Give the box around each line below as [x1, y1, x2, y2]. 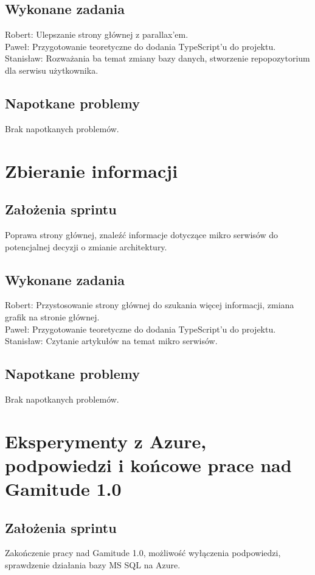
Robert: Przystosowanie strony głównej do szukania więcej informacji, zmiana [5, 298, 294, 311]
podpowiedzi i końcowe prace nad [5, 452, 292, 477]
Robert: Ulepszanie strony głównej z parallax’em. [5, 28, 189, 41]
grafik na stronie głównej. [5, 310, 100, 323]
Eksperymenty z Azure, [5, 428, 207, 453]
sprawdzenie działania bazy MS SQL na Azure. [5, 559, 181, 571]
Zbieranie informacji [5, 158, 178, 183]
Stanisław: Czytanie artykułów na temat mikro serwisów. [5, 334, 218, 347]
